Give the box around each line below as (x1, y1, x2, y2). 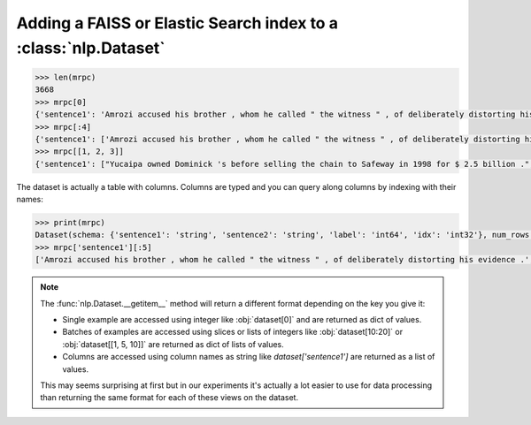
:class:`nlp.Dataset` (16, 38, 165, 57)
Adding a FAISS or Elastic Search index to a (16, 13, 338, 33)
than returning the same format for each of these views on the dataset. (40, 392, 299, 403)
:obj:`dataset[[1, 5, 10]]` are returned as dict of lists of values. (62, 338, 285, 349)
